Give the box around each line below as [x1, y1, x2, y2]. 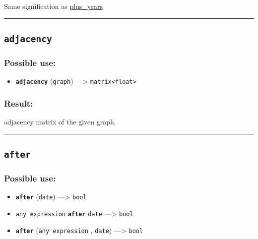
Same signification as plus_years [4, 1, 103, 11]
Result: [4, 97, 33, 109]
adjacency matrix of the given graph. [4, 117, 116, 127]
